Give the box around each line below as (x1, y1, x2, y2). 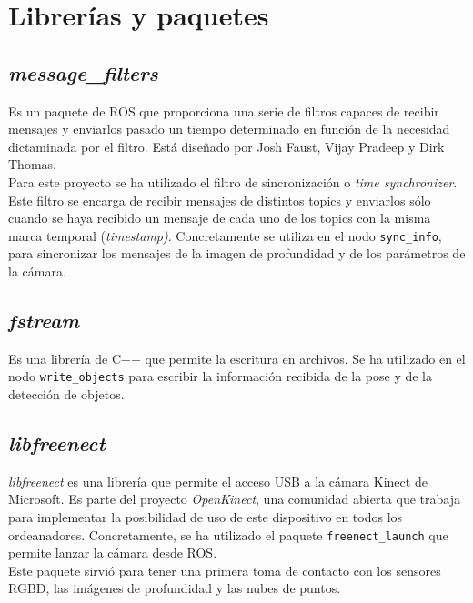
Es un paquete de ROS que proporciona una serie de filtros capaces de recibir (8, 101, 439, 120)
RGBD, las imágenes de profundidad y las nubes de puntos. (8, 578, 341, 598)
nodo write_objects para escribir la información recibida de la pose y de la (8, 367, 432, 386)
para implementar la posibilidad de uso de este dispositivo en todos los (8, 508, 403, 527)
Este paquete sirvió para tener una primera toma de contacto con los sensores (8, 560, 441, 579)
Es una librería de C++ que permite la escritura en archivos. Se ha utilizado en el (8, 348, 466, 367)
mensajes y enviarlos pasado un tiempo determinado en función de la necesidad (8, 119, 450, 138)
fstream (8, 306, 80, 334)
